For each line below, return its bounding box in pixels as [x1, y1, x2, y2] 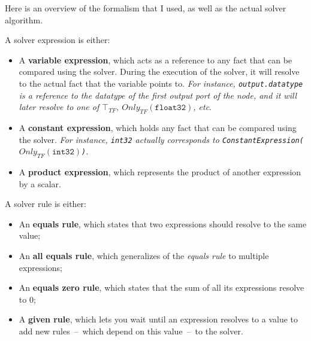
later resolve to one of [19, 101, 99, 113]
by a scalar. [19, 177, 61, 190]
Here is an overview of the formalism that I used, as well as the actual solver [5, 2, 286, 14]
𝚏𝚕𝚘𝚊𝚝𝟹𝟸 [155, 103, 186, 112]
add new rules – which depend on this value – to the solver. [19, 325, 243, 337]
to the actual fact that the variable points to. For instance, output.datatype [19, 77, 303, 89]
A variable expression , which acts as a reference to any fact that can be [19, 53, 292, 66]
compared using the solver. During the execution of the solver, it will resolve [19, 65, 300, 78]
